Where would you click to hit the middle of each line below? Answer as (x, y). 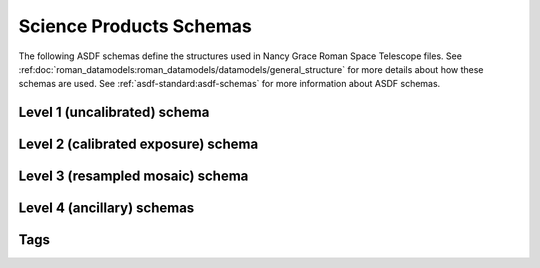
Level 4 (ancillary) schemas (106, 208)
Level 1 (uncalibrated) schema (114, 112)
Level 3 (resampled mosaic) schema (133, 176)
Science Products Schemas (135, 26)
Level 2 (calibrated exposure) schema (138, 144)
